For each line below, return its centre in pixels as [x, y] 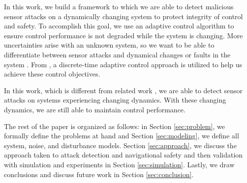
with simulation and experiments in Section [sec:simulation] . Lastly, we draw [119, 164]
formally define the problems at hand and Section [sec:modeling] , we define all [122, 136]
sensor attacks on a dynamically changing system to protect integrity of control [123, 16]
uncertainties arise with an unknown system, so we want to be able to [109, 45]
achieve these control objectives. [52, 74]
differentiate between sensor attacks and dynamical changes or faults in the [117, 54]
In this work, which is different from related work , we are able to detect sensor [123, 90]
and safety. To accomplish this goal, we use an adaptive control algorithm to [119, 26]
